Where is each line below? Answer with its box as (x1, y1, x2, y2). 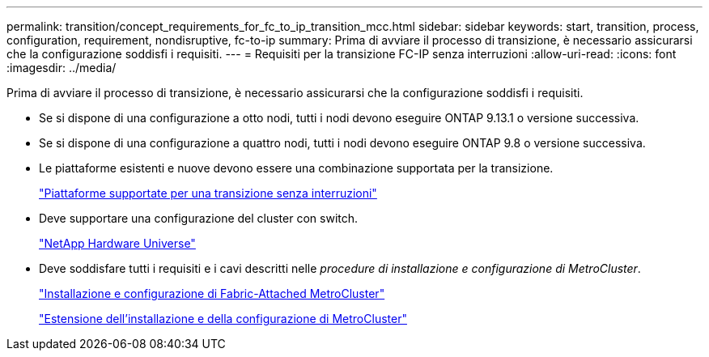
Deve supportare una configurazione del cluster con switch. (39, 211, 359, 225)
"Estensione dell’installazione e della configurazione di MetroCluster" (39, 312, 407, 325)
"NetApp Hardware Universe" (39, 236, 196, 250)
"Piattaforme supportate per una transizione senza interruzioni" (39, 186, 377, 200)
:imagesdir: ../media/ (6, 61, 117, 74)
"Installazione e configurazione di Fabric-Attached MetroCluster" (39, 287, 385, 300)
